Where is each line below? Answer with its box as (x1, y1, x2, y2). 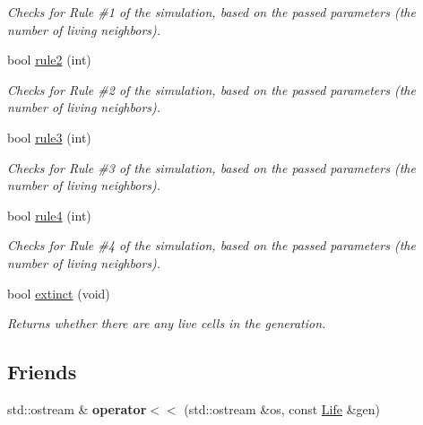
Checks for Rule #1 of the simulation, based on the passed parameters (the (7, 3, 416, 21)
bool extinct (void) (7, 283, 110, 302)
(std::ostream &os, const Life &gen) (184, 399, 380, 418)
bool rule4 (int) (7, 205, 91, 224)
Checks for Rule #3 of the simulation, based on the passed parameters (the (7, 158, 416, 177)
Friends (7, 358, 77, 386)
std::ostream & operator (7, 399, 147, 418)
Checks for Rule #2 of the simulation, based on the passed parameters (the (7, 80, 416, 99)
